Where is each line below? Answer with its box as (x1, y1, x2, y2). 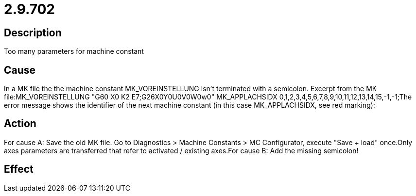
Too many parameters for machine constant (4, 47, 144, 56)
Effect (4, 163, 34, 176)
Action (4, 117, 36, 130)
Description (4, 26, 62, 39)
